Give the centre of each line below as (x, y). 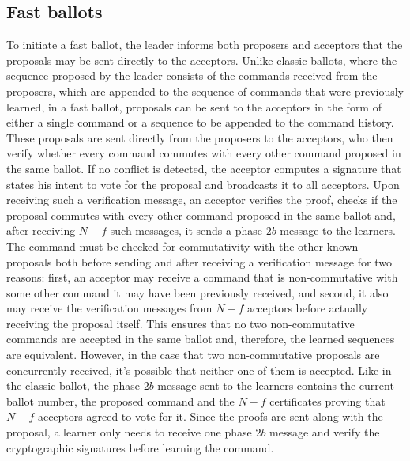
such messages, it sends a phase (186, 230)
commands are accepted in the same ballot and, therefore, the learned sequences (201, 339)
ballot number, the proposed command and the (120, 401)
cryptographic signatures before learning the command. (140, 447)
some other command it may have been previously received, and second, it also (197, 292)
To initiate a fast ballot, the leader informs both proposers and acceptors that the (205, 45)
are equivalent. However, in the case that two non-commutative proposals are (193, 355)
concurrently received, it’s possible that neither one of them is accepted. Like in (199, 370)
